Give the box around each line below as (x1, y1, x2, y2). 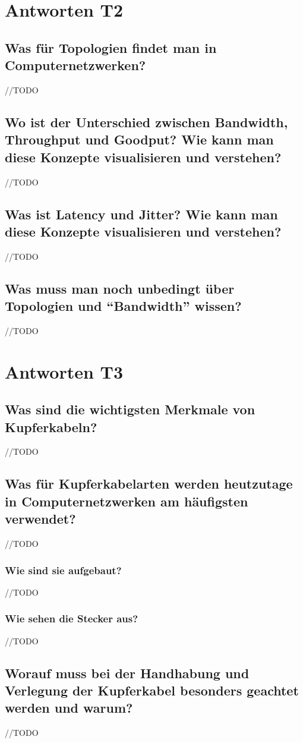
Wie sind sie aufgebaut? (5, 562, 122, 577)
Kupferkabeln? (5, 417, 97, 436)
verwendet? (5, 509, 76, 528)
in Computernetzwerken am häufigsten (5, 492, 248, 510)
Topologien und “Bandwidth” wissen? (5, 297, 242, 315)
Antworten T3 (5, 359, 124, 383)
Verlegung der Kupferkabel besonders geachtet (5, 681, 299, 700)
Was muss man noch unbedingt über (5, 279, 235, 297)
